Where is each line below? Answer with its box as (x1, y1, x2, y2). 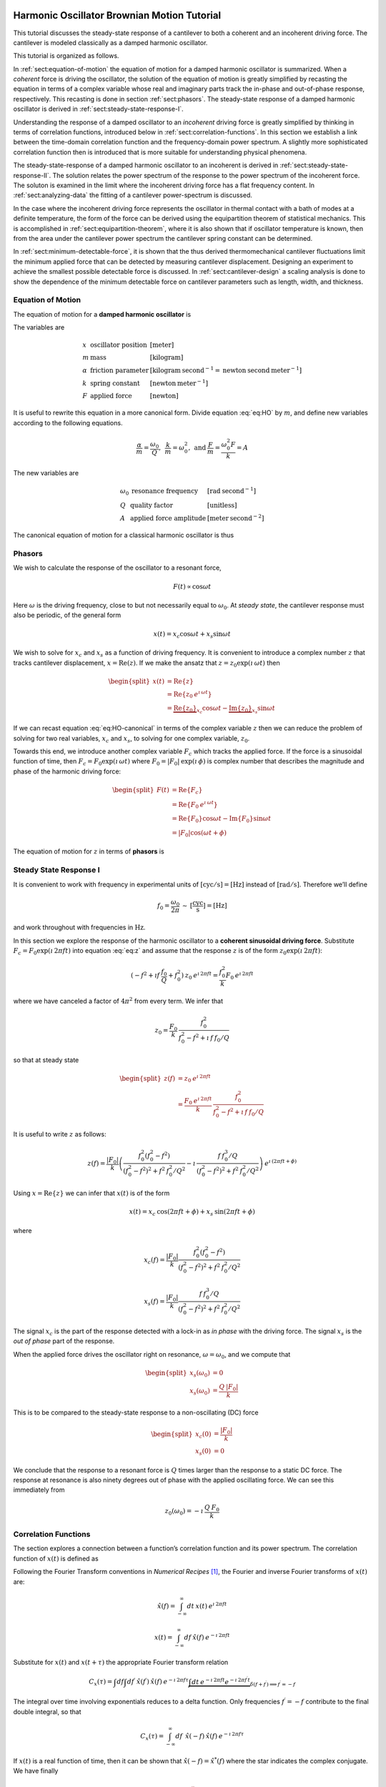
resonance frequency (131, 487, 199, 495)
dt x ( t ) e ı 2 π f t (187, 1601, 227, 1610)
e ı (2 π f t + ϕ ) (264, 1158, 297, 1167)
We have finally (13, 1766, 59, 1775)
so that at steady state (13, 1055, 79, 1064)
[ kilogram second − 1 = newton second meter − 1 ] (149, 365, 302, 375)
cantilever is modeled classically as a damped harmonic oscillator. (13, 38, 208, 46)
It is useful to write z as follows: (13, 1129, 107, 1138)
